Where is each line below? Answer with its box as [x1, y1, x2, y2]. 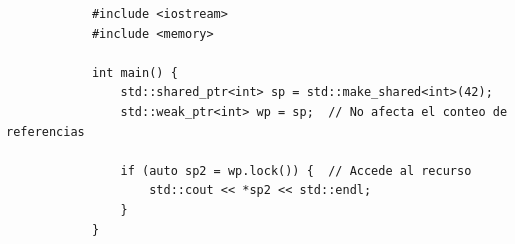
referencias [6, 124, 85, 139]
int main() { [91, 65, 178, 80]
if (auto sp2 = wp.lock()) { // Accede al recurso [120, 163, 472, 178]
